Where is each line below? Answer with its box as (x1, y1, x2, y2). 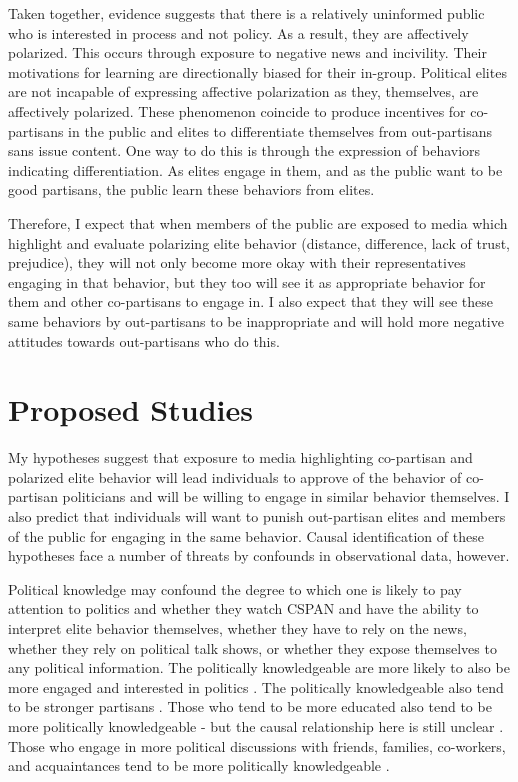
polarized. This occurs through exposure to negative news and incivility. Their (8, 42, 487, 63)
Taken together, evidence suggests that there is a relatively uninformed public (8, 3, 485, 23)
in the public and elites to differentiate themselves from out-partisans (68, 120, 493, 141)
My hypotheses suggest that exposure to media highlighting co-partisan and (8, 447, 473, 468)
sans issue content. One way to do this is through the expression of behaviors (8, 140, 481, 161)
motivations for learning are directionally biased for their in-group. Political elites (8, 61, 507, 82)
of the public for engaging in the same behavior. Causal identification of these (8, 525, 484, 546)
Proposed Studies (8, 389, 253, 430)
